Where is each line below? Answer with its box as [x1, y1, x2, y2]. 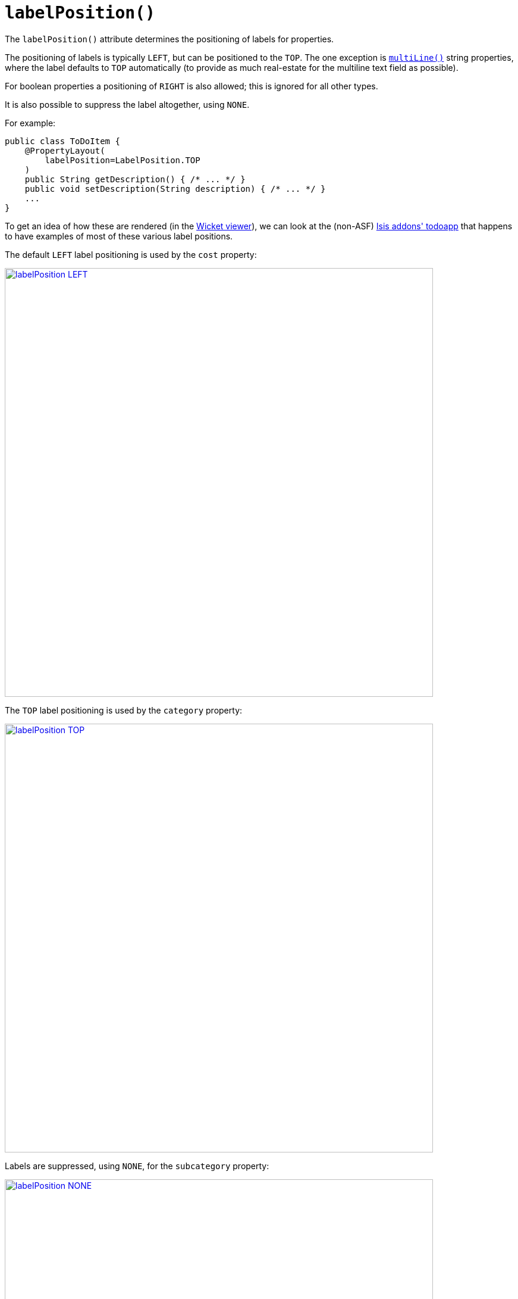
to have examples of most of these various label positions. [5, 230, 233, 241]
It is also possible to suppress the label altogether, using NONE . [5, 99, 250, 110]
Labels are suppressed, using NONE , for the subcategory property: [5, 1160, 269, 1171]
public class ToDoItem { [5, 136, 120, 146]
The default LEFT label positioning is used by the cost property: [5, 249, 257, 260]
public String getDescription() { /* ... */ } [24, 174, 246, 184]
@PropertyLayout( [24, 145, 105, 155]
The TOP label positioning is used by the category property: [5, 705, 243, 715]
